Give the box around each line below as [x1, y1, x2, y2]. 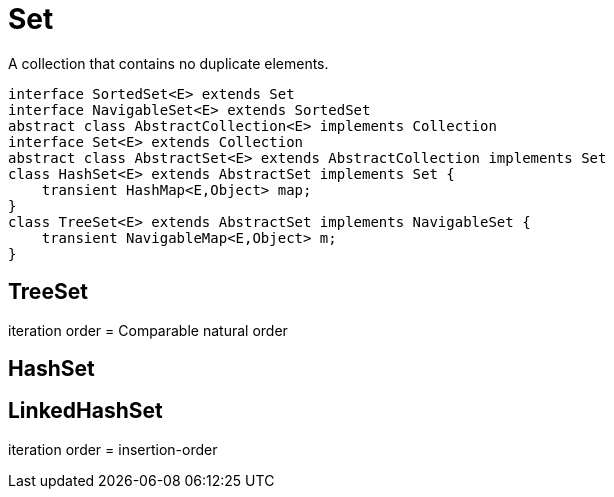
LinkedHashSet [8, 398, 163, 424]
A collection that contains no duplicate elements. [8, 54, 329, 72]
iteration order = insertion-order [8, 440, 218, 458]
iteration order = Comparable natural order [8, 321, 288, 339]
